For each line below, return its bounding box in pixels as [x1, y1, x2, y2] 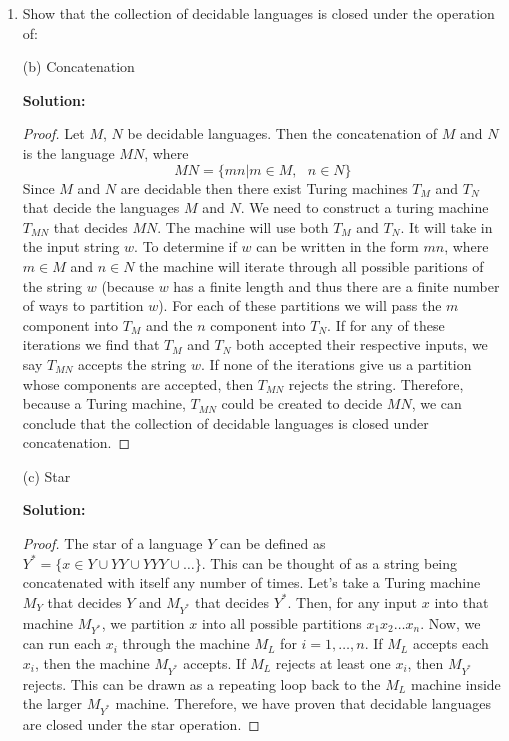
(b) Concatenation [22, 56, 135, 77]
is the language [22, 142, 115, 163]
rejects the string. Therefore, [288, 373, 464, 394]
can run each [22, 633, 102, 654]
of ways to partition [22, 295, 144, 316]
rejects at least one [275, 652, 391, 673]
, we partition [101, 612, 185, 633]
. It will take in [400, 216, 493, 237]
